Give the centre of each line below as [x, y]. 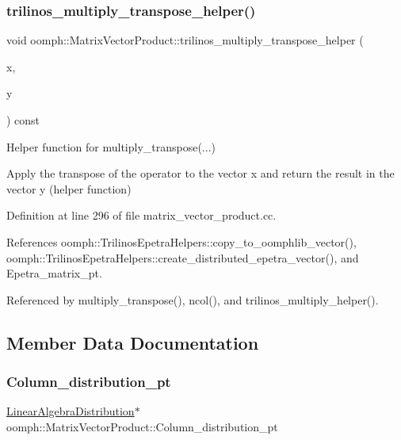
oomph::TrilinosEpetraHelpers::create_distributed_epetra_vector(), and [183, 257]
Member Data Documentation [133, 342]
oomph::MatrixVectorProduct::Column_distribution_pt [142, 426]
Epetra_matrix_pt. [54, 273]
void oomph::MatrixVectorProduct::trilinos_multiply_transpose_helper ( [185, 40]
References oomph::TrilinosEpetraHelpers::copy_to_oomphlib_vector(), [181, 241]
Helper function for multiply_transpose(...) [111, 146]
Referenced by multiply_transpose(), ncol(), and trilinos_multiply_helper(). [193, 299]
